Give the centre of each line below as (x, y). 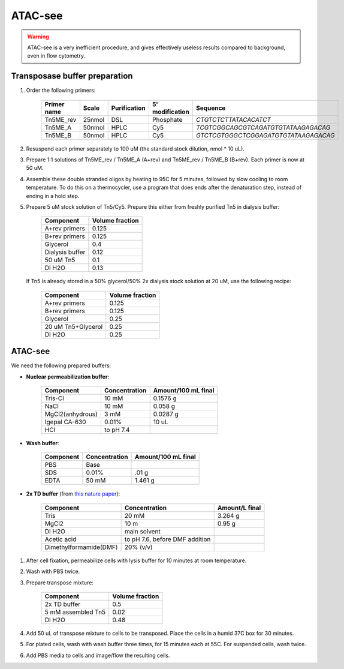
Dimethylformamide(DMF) (81, 547)
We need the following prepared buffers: (61, 365)
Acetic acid (61, 539)
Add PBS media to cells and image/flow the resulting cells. (98, 655)
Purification (129, 108)
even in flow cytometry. (56, 56)
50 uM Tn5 (60, 260)
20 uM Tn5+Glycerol (74, 326)
